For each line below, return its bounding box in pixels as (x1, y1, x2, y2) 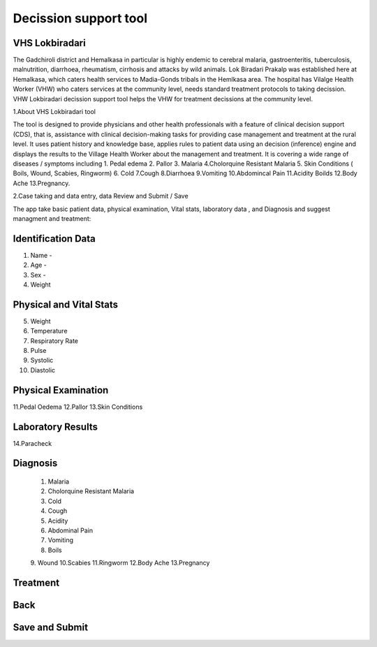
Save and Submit (13, 622, 89, 634)
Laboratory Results (13, 421, 98, 432)
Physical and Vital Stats (13, 298, 119, 310)
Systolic (30, 356, 54, 365)
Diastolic (30, 365, 56, 374)
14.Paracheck (13, 439, 52, 447)
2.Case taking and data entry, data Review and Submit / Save (13, 192, 188, 201)
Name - (30, 251, 52, 259)
